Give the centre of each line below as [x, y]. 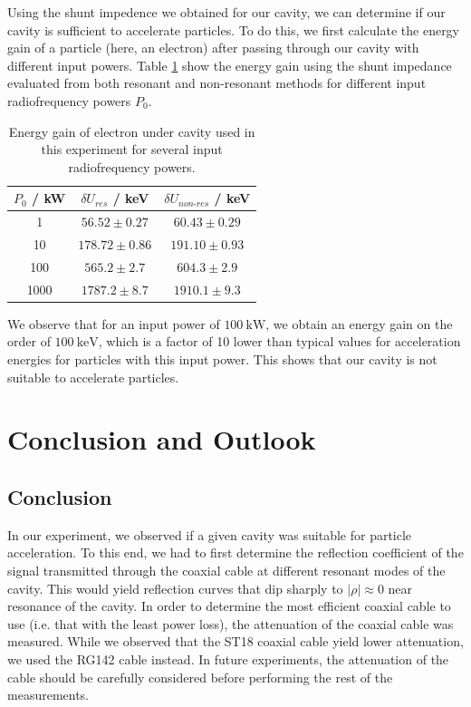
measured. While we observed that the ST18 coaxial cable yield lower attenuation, [235, 641]
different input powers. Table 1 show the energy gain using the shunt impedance [230, 65]
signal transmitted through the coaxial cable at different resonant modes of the [226, 570]
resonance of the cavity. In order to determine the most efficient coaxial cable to [229, 606]
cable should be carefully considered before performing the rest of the [200, 677]
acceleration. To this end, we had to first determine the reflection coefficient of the [235, 552]
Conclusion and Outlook [162, 439]
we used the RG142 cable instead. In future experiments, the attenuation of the [228, 659]
